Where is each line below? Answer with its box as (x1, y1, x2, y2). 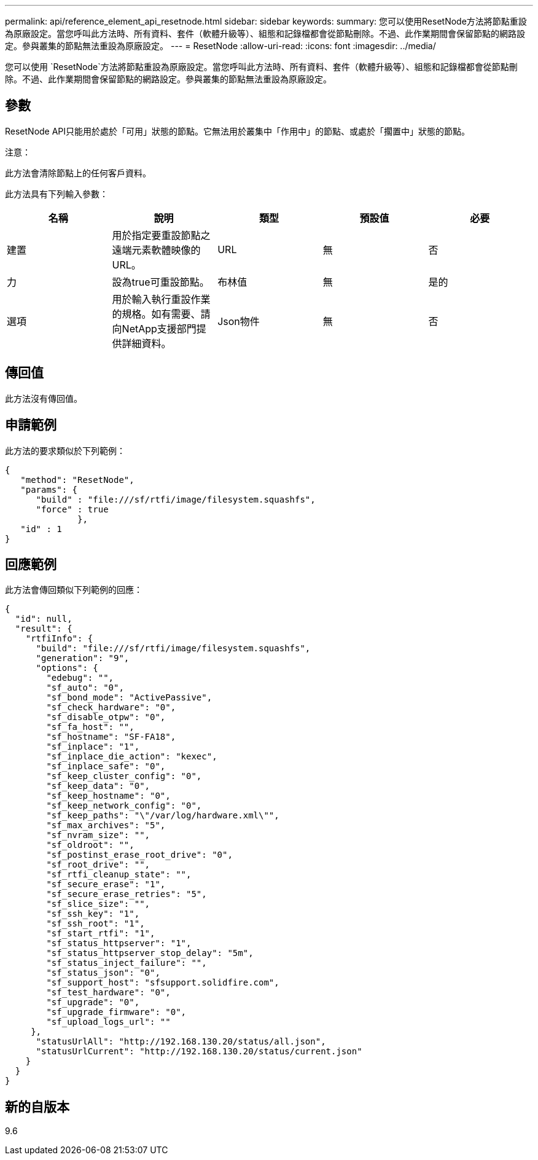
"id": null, (15, 614, 72, 624)
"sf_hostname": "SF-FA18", (46, 732, 176, 742)
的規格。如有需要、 (112, 307, 201, 320)
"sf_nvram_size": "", (46, 830, 150, 841)
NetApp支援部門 (122, 322, 197, 335)
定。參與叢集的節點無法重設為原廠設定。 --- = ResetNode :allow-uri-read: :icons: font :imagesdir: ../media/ (5, 41, 436, 51)
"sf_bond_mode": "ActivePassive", (46, 692, 212, 703)
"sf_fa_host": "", (46, 722, 134, 732)
